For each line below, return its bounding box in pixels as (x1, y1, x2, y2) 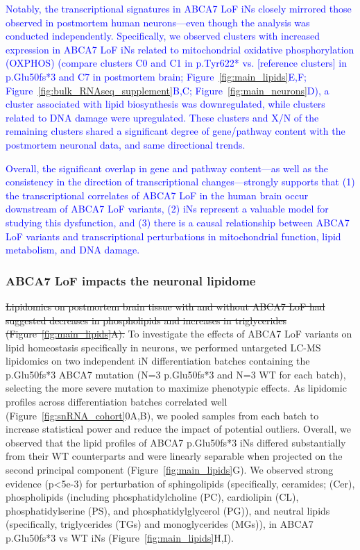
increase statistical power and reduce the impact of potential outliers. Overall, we (6, 422, 351, 436)
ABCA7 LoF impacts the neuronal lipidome (6, 272, 256, 289)
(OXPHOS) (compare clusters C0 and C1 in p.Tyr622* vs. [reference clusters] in (6, 56, 347, 70)
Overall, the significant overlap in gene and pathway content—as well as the (6, 160, 329, 175)
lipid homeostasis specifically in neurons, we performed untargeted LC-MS (6, 340, 321, 354)
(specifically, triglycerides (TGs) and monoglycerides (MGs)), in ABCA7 (6, 517, 314, 531)
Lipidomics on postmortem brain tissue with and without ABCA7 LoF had (6, 299, 325, 313)
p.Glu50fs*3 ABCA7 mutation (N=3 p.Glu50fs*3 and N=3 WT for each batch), (6, 367, 346, 381)
